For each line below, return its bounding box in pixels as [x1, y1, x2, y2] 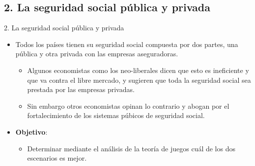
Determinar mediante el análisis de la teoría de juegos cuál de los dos [27, 143, 235, 153]
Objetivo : [15, 126, 48, 137]
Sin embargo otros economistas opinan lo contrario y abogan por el [27, 100, 229, 111]
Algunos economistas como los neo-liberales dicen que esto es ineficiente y [27, 65, 249, 75]
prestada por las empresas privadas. [27, 84, 135, 95]
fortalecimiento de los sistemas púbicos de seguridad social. [27, 110, 205, 120]
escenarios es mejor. [27, 153, 87, 163]
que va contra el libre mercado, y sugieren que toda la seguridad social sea [27, 74, 251, 85]
